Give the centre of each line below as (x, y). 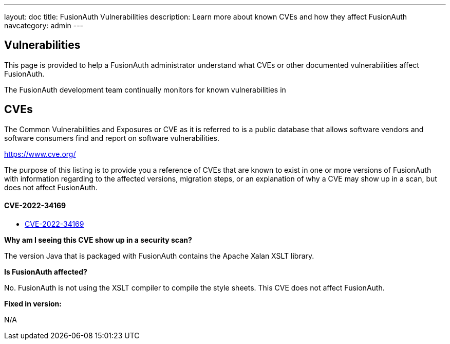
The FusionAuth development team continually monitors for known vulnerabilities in (145, 89)
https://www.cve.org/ (40, 154)
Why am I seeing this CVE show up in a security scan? (98, 240)
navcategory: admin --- (44, 25)
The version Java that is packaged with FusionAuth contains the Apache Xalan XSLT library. (159, 256)
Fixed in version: (33, 303)
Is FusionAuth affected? (46, 271)
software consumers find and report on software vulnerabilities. (112, 138)
